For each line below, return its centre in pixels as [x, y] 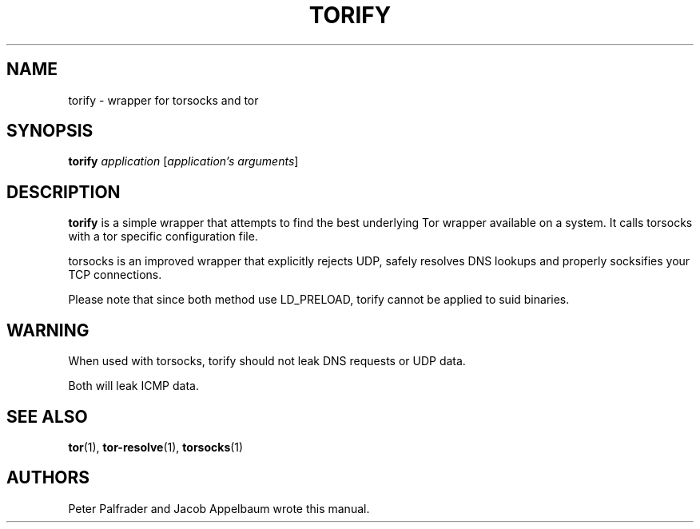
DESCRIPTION [64, 192]
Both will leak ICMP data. [133, 386]
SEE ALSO [47, 416]
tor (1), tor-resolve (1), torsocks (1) [156, 447]
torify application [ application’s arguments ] [183, 161]
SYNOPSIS [50, 131]
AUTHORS [48, 478]
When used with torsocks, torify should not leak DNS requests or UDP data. [267, 361]
